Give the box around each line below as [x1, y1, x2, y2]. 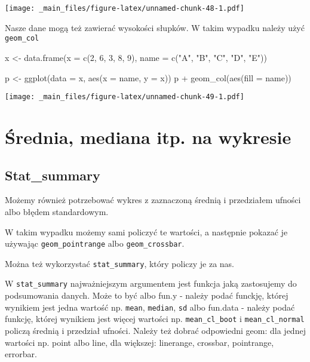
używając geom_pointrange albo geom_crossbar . [5, 237, 185, 250]
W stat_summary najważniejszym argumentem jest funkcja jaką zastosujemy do [5, 277, 297, 290]
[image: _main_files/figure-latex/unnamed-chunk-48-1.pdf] [5, 4, 244, 13]
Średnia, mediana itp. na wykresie [5, 124, 291, 149]
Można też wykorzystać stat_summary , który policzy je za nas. [5, 257, 235, 269]
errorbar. [5, 348, 37, 360]
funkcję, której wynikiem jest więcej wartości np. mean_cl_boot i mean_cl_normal [5, 312, 305, 325]
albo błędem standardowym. [5, 205, 109, 217]
